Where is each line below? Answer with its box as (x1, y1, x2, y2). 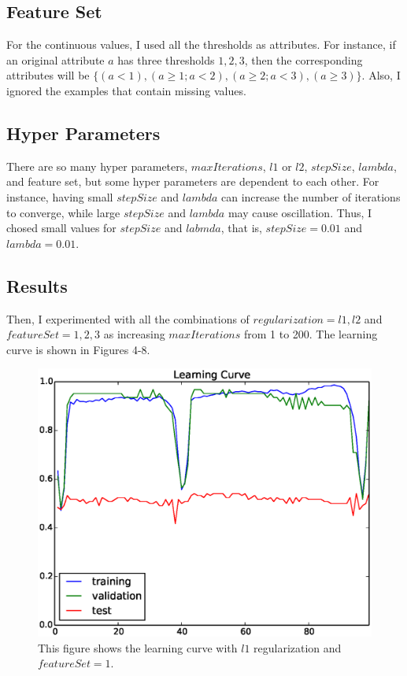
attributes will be (6, 67, 90, 83)
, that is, (220, 220, 262, 236)
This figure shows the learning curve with (38, 639, 238, 656)
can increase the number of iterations (221, 188, 401, 205)
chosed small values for (6, 220, 117, 236)
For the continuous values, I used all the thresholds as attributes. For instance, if (6, 36, 396, 53)
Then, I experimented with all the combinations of (6, 310, 250, 327)
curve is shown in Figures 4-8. (6, 341, 150, 357)
